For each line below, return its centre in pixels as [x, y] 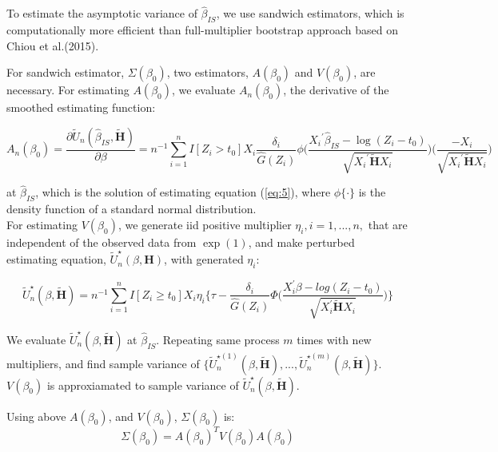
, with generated [204, 259]
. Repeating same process [218, 339]
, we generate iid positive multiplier [205, 224]
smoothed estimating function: [81, 107]
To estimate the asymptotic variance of [102, 13]
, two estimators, [207, 72]
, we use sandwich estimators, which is [310, 13]
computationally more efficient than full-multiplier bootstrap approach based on [202, 30]
